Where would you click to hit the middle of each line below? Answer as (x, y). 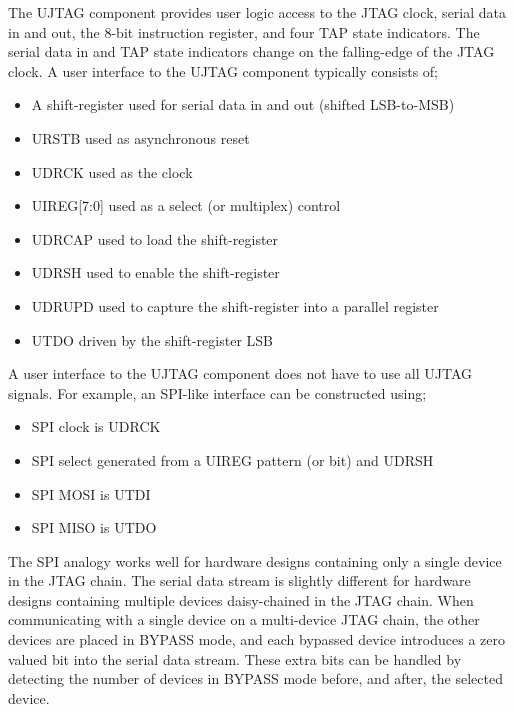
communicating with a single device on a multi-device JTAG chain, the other (244, 619)
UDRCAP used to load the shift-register (155, 238)
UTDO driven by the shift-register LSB (152, 339)
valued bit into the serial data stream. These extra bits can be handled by (235, 658)
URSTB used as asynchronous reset (140, 137)
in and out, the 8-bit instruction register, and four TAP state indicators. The (244, 31)
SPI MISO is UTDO (94, 527)
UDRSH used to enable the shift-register (155, 272)
